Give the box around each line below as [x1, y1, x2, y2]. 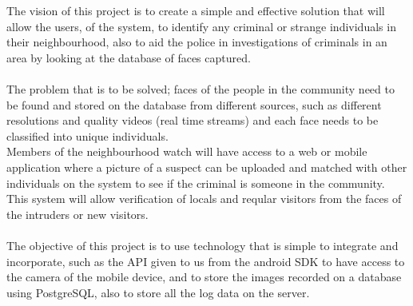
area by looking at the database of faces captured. [6, 49, 251, 66]
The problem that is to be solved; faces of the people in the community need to [6, 80, 395, 97]
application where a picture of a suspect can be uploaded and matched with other [6, 158, 407, 175]
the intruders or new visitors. [6, 205, 149, 222]
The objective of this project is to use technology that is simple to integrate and [6, 236, 399, 253]
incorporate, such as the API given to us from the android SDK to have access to [6, 252, 405, 269]
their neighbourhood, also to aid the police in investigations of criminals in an [6, 34, 387, 50]
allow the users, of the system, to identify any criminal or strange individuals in [6, 18, 396, 34]
